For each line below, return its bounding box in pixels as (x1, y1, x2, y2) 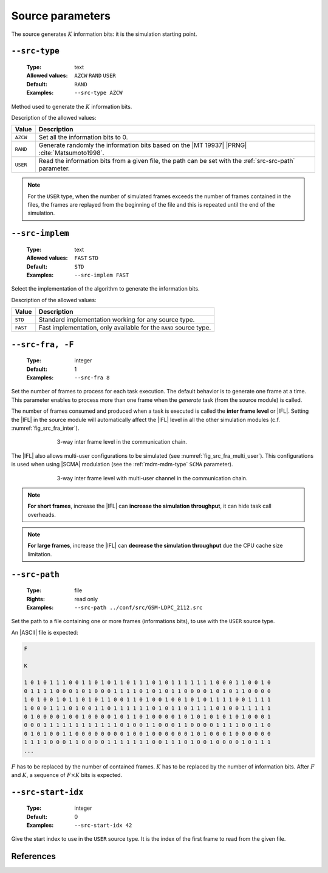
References (11, 851, 56, 861)
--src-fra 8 (74, 374, 110, 381)
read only (74, 595, 98, 602)
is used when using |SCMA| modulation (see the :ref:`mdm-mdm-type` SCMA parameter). (11, 461, 233, 468)
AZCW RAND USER (74, 72, 117, 79)
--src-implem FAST (74, 272, 129, 279)
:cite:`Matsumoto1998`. (38, 149, 104, 157)
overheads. (27, 511, 56, 518)
